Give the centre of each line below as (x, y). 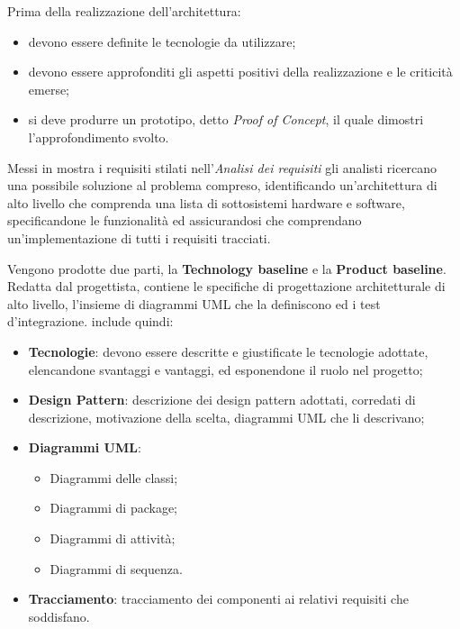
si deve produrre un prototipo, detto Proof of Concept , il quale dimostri (226, 119)
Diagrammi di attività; (113, 538)
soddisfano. (59, 616)
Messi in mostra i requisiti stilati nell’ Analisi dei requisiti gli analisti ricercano (222, 167)
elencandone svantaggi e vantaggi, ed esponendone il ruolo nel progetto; (225, 369)
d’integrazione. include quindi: (90, 321)
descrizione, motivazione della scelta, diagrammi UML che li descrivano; (226, 417)
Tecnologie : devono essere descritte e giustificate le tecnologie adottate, (228, 351)
